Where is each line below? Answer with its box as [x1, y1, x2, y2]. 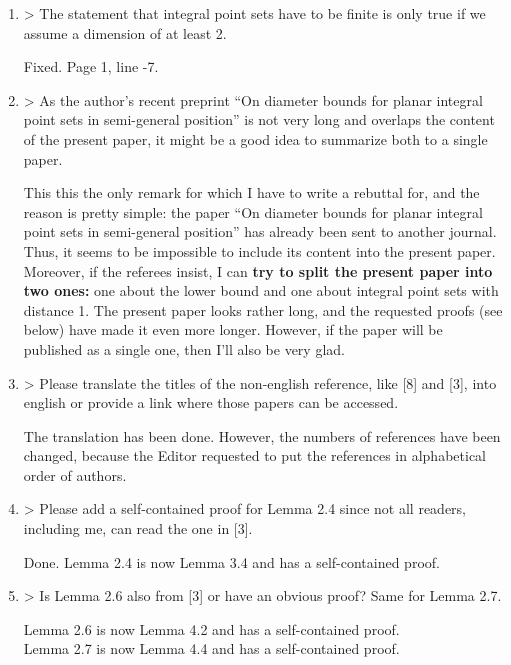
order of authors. [23, 464, 127, 485]
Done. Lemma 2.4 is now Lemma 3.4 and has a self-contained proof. [23, 551, 440, 572]
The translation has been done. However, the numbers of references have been [23, 425, 501, 446]
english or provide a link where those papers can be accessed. [23, 392, 399, 413]
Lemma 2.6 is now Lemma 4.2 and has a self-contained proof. [23, 618, 400, 639]
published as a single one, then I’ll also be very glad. [23, 338, 345, 359]
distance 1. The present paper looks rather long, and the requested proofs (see [23, 299, 503, 320]
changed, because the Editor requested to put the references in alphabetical [23, 445, 486, 466]
